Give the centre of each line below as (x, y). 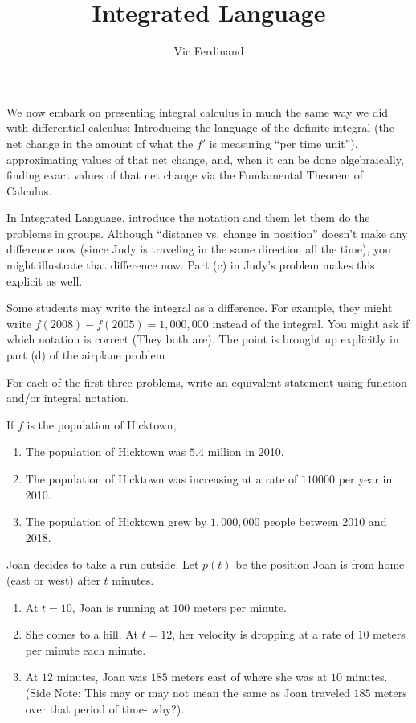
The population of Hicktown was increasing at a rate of (161, 479)
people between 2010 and (325, 522)
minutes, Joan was (102, 677)
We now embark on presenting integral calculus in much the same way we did (198, 111)
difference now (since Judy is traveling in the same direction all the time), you (199, 249)
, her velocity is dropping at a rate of (263, 634)
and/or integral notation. (68, 398)
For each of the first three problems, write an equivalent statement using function (207, 382)
